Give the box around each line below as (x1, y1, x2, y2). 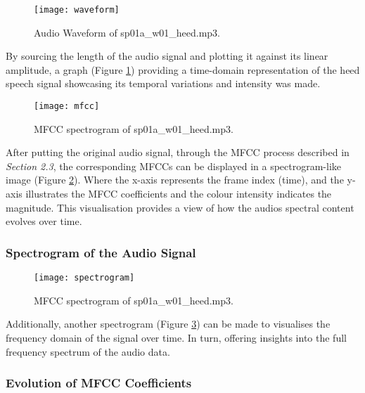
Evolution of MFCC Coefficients (6, 374, 192, 392)
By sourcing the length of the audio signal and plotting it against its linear (6, 49, 328, 63)
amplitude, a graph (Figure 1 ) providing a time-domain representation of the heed (6, 62, 360, 77)
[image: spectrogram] (34, 273, 135, 283)
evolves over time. (6, 214, 82, 228)
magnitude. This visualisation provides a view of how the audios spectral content (6, 200, 354, 214)
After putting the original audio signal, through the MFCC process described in (6, 145, 350, 160)
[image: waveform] (34, 5, 120, 15)
